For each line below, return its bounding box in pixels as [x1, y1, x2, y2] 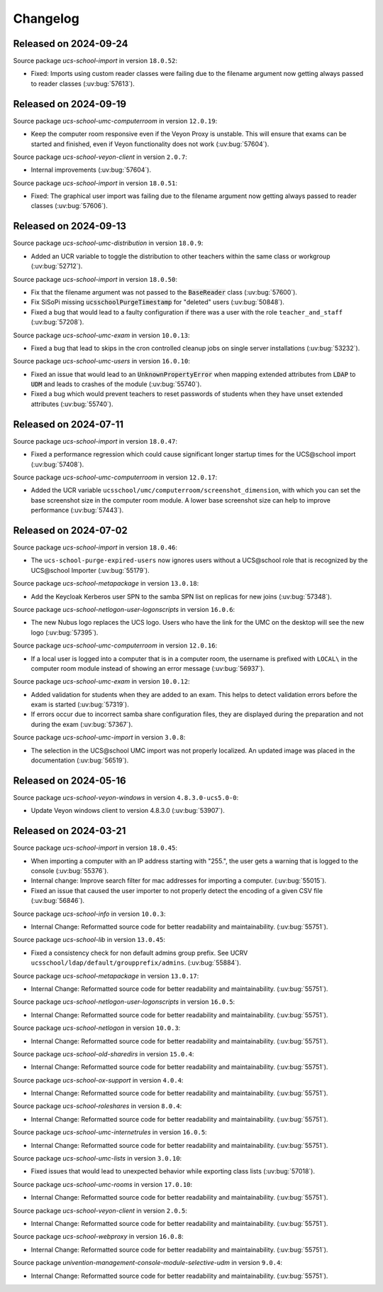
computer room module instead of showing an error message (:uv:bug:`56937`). [30, 664, 265, 672]
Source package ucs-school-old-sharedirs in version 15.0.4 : [13, 1049, 194, 1058]
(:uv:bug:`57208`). [30, 318, 84, 327]
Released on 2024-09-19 [13, 98, 127, 110]
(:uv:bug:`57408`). [30, 460, 84, 469]
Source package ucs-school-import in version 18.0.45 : [13, 843, 177, 852]
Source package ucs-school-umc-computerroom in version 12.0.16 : [13, 641, 218, 650]
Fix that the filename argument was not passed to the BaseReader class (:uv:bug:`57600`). [30, 288, 298, 296]
